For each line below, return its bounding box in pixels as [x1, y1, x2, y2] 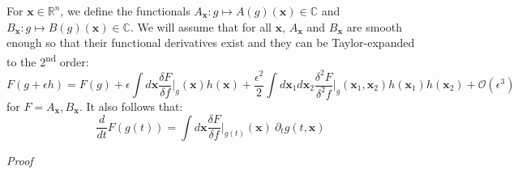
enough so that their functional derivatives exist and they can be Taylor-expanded [6, 34, 415, 51]
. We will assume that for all [130, 18, 272, 35]
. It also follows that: [79, 98, 183, 114]
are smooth [346, 18, 403, 35]
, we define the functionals [60, 2, 191, 19]
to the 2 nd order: [6, 50, 89, 70]
